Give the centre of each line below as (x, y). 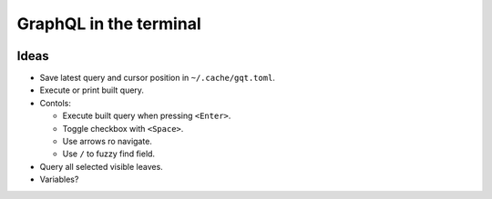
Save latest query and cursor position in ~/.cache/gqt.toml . (157, 78)
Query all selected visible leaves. (101, 166)
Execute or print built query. (92, 90)
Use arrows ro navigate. (107, 142)
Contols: (56, 103)
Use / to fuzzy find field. (108, 154)
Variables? (59, 179)
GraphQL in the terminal (109, 24)
